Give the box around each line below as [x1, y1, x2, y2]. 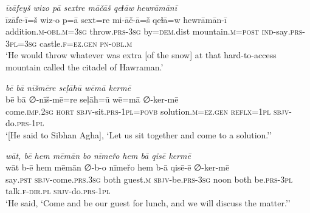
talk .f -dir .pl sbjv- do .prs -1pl [5, 184, 111, 197]
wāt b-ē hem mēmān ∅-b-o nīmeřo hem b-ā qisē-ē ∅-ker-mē [5, 161, 230, 174]
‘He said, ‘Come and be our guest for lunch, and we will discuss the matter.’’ [5, 196, 291, 209]
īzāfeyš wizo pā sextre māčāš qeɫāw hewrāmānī [5, 1, 177, 13]
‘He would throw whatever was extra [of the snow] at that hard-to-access [5, 49, 277, 61]
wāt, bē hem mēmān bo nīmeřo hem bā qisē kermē [5, 149, 191, 161]
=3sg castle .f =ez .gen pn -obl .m [18, 36, 133, 49]
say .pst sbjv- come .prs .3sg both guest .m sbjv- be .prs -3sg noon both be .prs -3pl [5, 172, 293, 185]
